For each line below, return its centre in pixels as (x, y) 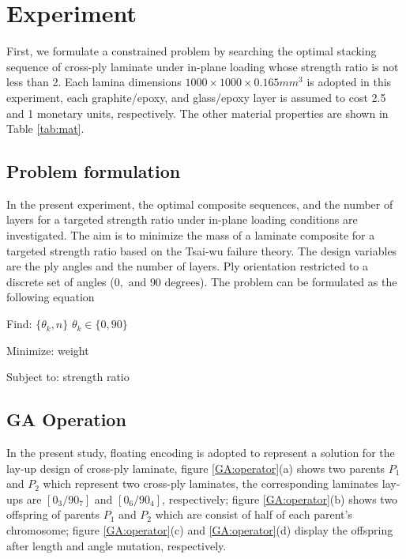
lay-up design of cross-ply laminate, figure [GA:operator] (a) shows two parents (196, 468)
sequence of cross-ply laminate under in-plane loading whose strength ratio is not (203, 66)
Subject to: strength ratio (68, 377)
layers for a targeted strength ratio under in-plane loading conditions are (182, 219)
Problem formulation (94, 171)
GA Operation (66, 419)
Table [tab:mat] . (45, 128)
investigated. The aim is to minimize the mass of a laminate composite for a (191, 235)
